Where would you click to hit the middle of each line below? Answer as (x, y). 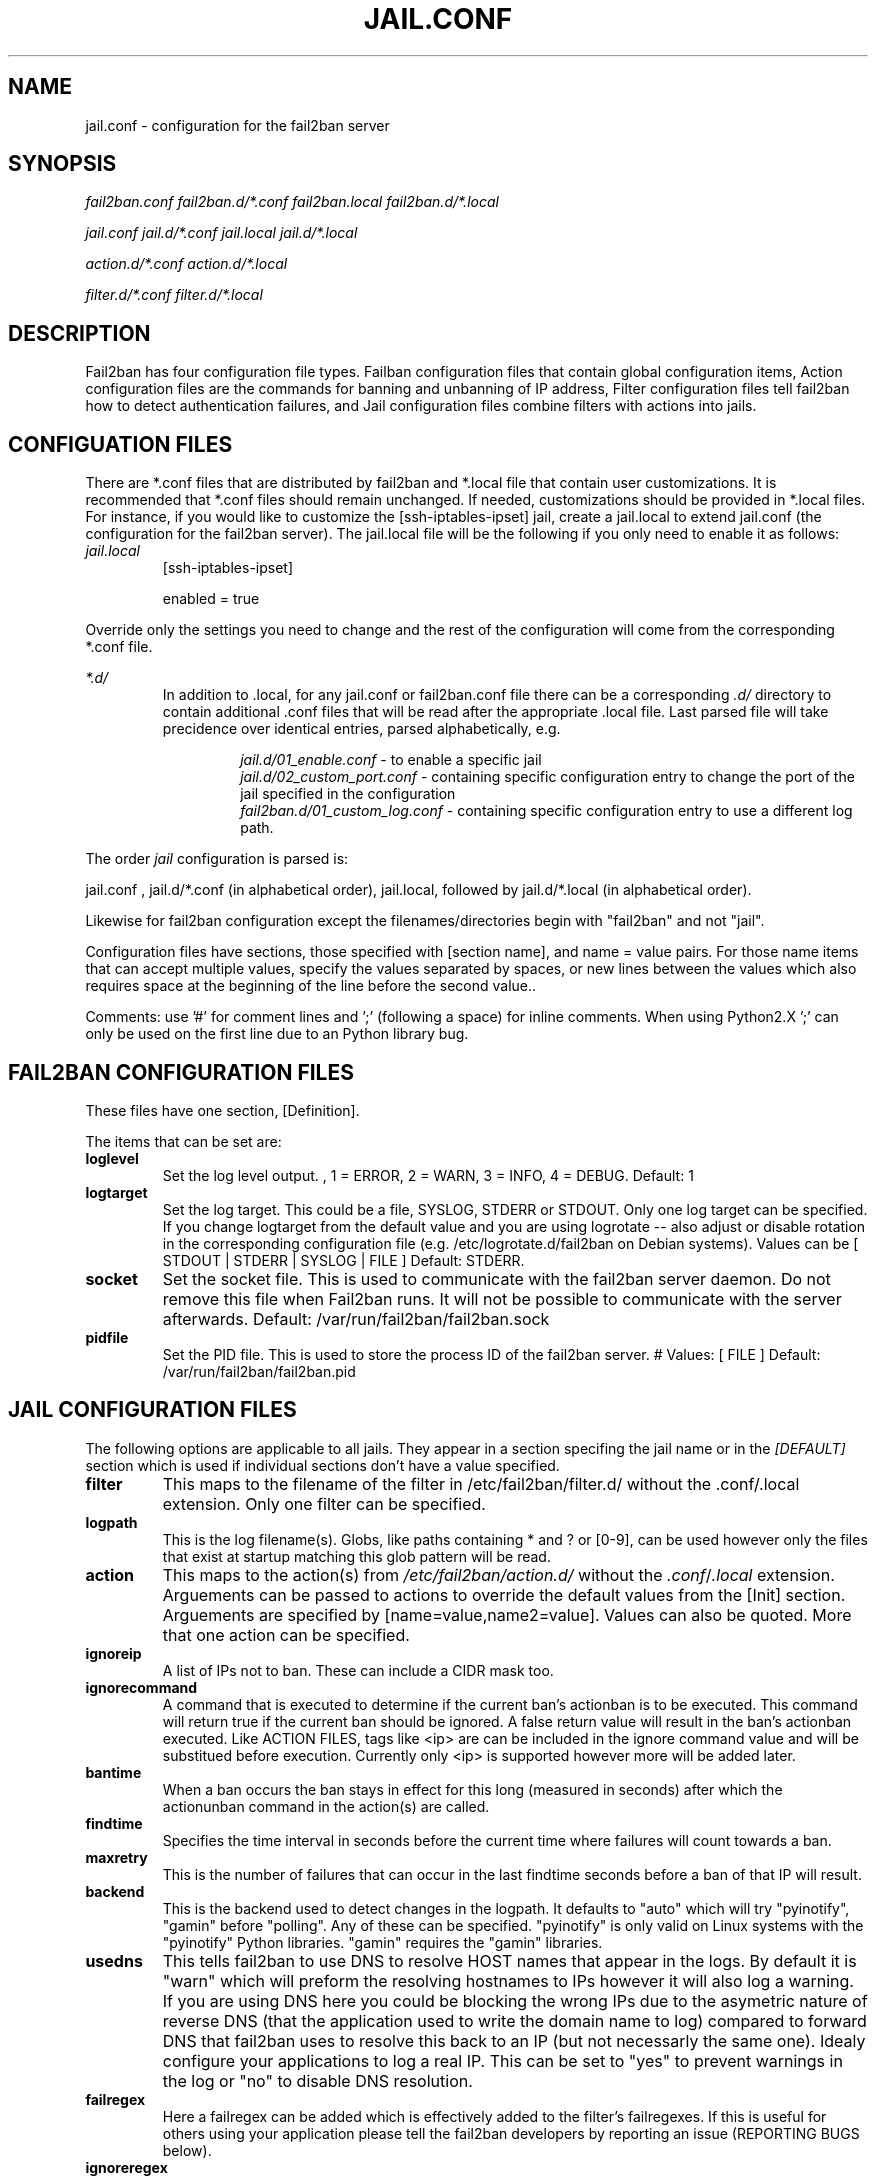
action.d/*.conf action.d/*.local (186, 264)
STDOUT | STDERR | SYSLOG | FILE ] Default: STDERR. (343, 1260)
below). (187, 2150)
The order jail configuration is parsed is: (217, 859)
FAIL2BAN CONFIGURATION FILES (181, 1072)
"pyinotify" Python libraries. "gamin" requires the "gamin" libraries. (382, 1942)
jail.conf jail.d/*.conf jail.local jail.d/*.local (221, 233)
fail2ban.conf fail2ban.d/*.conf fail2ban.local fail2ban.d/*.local (292, 202)
